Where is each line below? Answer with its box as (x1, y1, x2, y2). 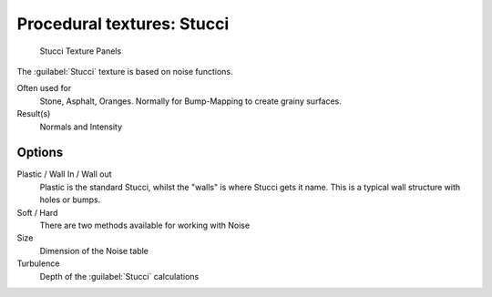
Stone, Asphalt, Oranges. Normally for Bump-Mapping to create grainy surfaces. (39, 96, 342, 107)
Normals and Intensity (39, 121, 123, 132)
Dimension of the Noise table (39, 245, 149, 256)
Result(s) (16, 108, 51, 119)
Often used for (16, 83, 72, 94)
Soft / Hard (16, 207, 58, 218)
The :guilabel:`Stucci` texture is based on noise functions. (16, 66, 233, 77)
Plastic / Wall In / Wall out (16, 169, 113, 179)
